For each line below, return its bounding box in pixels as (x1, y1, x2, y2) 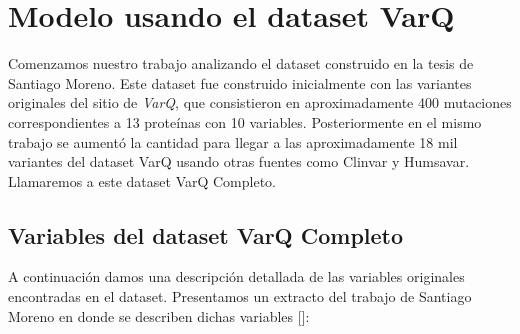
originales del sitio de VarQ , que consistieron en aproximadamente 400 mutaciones (8, 92, 512, 113)
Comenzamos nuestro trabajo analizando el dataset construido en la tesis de (8, 53, 474, 74)
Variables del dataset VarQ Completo (8, 219, 404, 250)
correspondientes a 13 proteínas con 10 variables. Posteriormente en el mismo (8, 111, 482, 132)
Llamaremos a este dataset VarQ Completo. (8, 170, 277, 191)
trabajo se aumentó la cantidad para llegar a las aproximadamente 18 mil (8, 131, 458, 152)
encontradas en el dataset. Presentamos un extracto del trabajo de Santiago (8, 286, 472, 307)
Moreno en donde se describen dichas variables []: (8, 305, 310, 326)
